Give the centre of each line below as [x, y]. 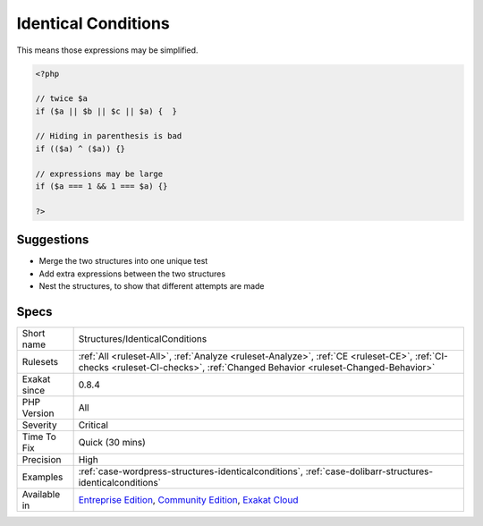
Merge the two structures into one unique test [123, 261]
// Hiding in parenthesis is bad [109, 136]
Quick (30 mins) [112, 443]
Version [38, 413]
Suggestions [53, 240]
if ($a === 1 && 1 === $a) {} [102, 187]
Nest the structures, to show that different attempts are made [152, 286]
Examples [42, 477]
